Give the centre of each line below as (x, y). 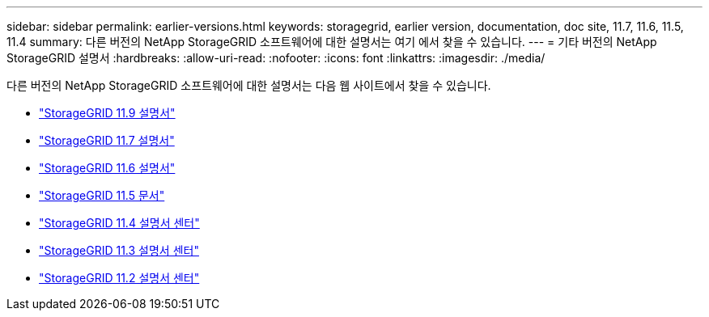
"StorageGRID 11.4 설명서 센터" (119, 223)
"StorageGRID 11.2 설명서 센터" (119, 278)
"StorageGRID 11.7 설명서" (107, 140)
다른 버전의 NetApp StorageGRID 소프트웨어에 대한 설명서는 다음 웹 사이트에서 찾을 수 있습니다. (249, 85)
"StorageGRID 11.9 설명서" (107, 113)
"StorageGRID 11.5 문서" (102, 195)
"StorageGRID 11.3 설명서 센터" (119, 250)
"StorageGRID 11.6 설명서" (107, 168)
